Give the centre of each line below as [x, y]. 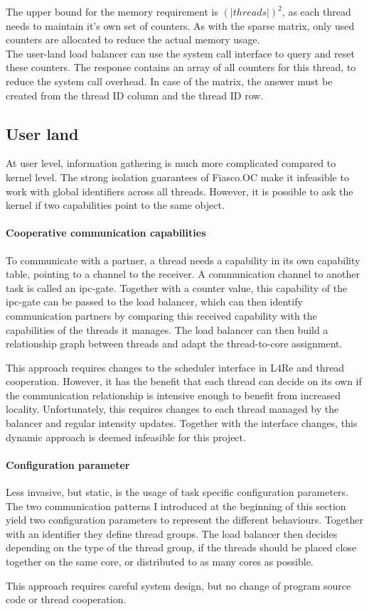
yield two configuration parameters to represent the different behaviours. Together [184, 520]
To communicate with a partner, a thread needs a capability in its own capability [183, 260]
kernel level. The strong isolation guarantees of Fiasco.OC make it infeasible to [177, 177]
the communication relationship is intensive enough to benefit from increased [173, 395]
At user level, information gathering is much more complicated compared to [171, 163]
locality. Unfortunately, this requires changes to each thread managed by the [172, 409]
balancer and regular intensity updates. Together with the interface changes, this [182, 423]
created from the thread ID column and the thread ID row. [135, 95]
